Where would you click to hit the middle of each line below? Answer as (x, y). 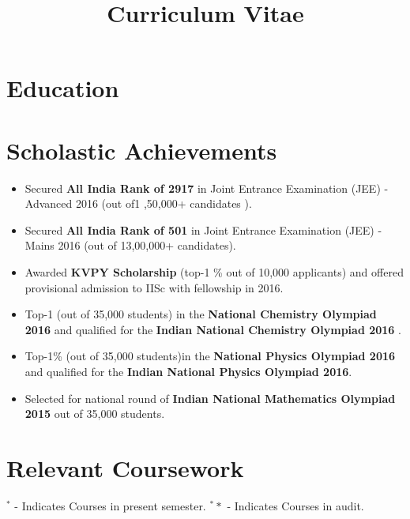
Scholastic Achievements (142, 150)
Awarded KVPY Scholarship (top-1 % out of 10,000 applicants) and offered (214, 272)
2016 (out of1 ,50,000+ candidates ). (164, 203)
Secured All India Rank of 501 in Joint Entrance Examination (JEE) (199, 229)
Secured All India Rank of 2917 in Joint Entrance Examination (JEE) (203, 188)
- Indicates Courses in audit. (295, 505)
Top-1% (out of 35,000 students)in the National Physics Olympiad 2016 (210, 356)
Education (63, 88)
